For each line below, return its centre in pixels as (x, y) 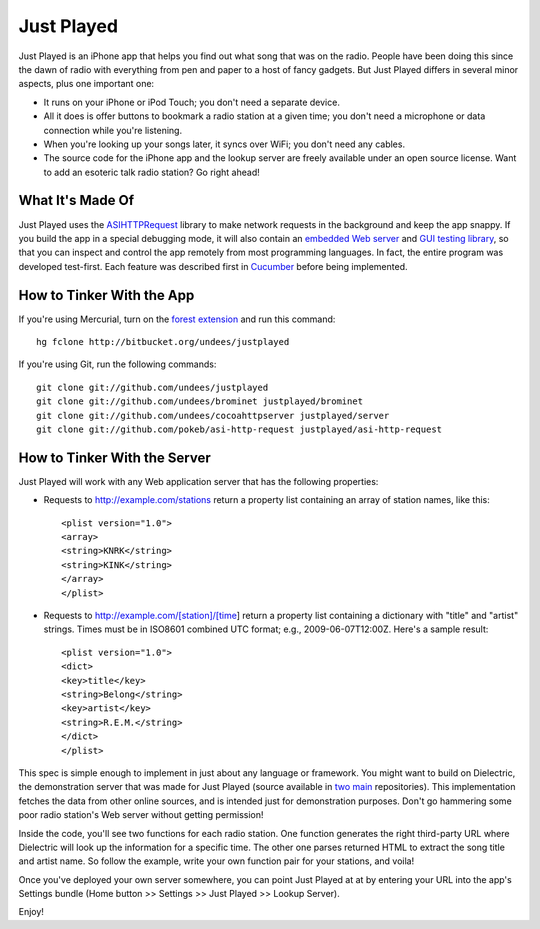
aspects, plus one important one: (86, 84)
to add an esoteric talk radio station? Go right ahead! (151, 172)
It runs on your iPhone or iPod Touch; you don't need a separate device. (191, 102)
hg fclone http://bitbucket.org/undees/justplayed (163, 342)
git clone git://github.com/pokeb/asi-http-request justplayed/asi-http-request (239, 429)
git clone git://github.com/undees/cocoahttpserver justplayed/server (213, 415)
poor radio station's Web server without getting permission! (141, 815)
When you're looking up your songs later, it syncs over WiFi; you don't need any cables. (224, 144)
